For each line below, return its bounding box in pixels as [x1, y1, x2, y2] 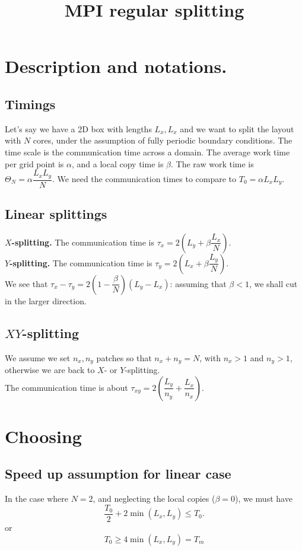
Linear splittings [5, 205, 107, 223]
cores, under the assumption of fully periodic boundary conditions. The [33, 134, 293, 146]
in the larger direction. [5, 294, 87, 307]
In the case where [5, 492, 69, 505]
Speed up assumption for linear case [5, 464, 231, 483]
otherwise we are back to [5, 364, 95, 376]
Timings [5, 94, 56, 113]
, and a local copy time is [71, 157, 164, 170]
